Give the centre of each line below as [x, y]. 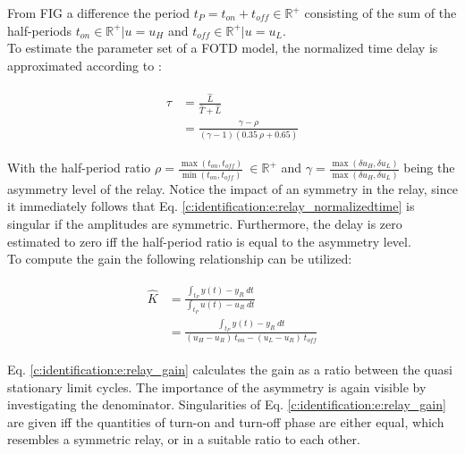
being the [429, 168]
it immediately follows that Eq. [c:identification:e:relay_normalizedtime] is [211, 206]
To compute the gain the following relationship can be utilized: [180, 259]
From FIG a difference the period [98, 13]
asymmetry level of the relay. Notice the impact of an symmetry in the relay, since [232, 188]
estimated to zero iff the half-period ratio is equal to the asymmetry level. [209, 241]
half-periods [40, 30]
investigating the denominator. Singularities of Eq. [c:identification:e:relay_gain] [227, 404]
